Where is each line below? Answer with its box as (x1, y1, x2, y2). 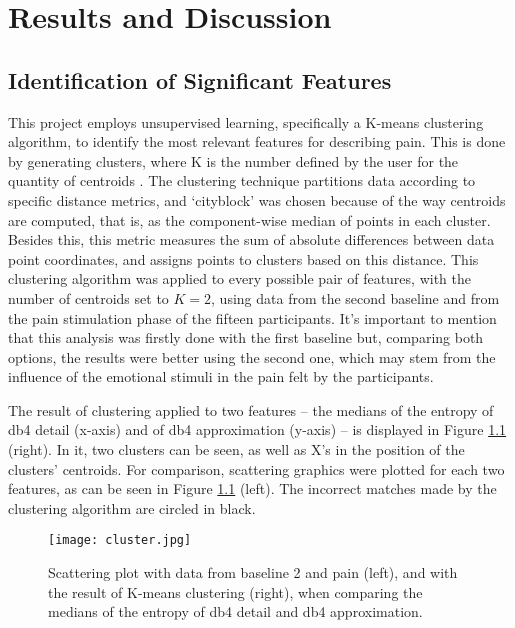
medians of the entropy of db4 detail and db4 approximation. (48, 601, 423, 622)
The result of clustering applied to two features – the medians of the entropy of (8, 399, 494, 420)
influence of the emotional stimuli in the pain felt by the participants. (8, 366, 434, 387)
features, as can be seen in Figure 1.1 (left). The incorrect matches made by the (8, 478, 497, 499)
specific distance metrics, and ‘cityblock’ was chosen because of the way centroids (8, 189, 506, 210)
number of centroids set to (8, 287, 169, 308)
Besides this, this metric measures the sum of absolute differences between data (8, 229, 495, 250)
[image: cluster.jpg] (48, 533, 192, 548)
